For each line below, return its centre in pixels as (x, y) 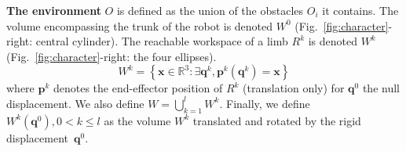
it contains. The (360, 10)
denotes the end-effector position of (138, 88)
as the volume (137, 120)
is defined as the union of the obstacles (210, 10)
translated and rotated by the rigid (277, 120)
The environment (54, 10)
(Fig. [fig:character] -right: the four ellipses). (112, 56)
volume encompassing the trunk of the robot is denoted (140, 25)
